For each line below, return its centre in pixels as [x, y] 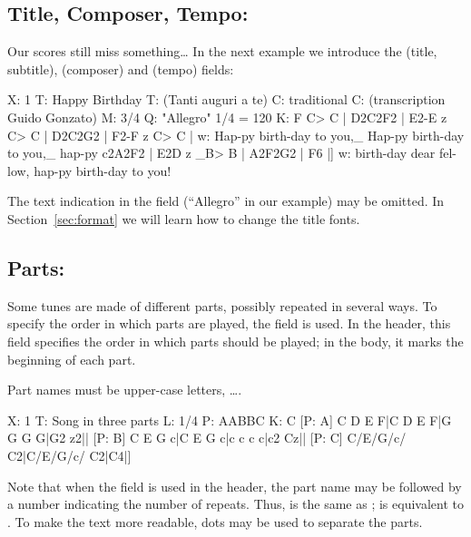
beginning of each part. [72, 359]
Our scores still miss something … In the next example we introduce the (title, [222, 51]
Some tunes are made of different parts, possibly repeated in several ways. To [222, 305]
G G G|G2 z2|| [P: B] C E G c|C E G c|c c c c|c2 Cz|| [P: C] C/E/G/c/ [207, 438]
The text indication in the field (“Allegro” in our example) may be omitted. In [226, 201]
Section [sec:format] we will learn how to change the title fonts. [184, 218]
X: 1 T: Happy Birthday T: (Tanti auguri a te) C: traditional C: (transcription [226, 99]
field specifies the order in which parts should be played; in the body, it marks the [235, 341]
